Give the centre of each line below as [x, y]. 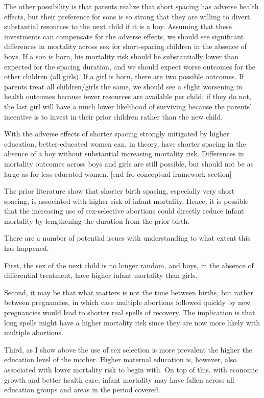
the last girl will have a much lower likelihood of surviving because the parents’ [128, 106]
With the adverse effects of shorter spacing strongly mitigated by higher [117, 134]
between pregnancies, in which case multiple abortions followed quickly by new [127, 302]
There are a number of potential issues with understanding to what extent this [127, 238]
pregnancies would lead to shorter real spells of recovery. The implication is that [130, 312]
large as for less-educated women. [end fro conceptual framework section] [118, 173]
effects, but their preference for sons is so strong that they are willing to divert [127, 16]
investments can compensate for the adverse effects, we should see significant [124, 36]
